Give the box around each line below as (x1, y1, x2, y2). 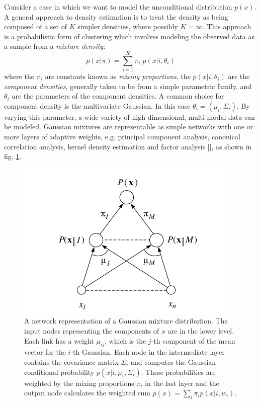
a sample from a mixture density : (4, 41, 106, 51)
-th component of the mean (151, 335, 235, 346)
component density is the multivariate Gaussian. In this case (4, 100, 191, 111)
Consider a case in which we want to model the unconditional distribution (4, 2, 232, 12)
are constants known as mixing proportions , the (45, 71, 191, 82)
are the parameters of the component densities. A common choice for (12, 91, 224, 101)
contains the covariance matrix (24, 357, 119, 367)
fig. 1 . (4, 151, 22, 162)
